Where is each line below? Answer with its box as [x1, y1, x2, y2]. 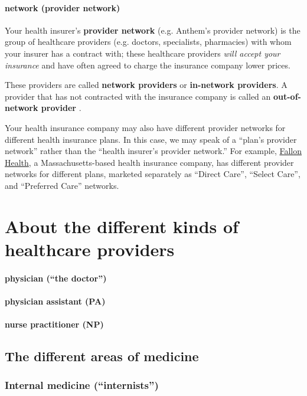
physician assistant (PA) [5, 294, 106, 307]
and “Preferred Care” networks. [5, 179, 119, 191]
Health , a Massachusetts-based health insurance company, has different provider [5, 156, 294, 168]
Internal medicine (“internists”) [5, 378, 159, 392]
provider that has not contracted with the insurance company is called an [5, 90, 271, 102]
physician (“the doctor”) [5, 271, 107, 284]
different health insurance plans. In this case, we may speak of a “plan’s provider [5, 133, 297, 145]
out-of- [273, 90, 301, 102]
